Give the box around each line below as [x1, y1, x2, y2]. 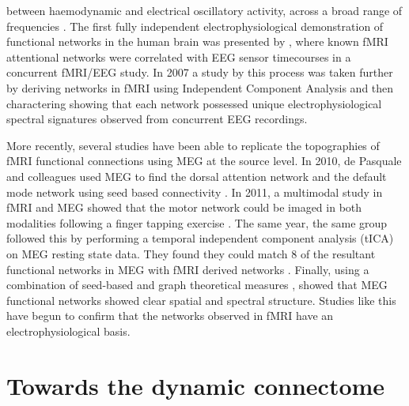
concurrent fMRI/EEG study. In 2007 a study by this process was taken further [6, 64, 393, 81]
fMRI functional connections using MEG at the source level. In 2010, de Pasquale [6, 152, 402, 169]
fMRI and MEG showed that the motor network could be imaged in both [6, 199, 362, 216]
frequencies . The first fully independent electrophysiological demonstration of [6, 17, 384, 34]
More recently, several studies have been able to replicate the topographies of [6, 137, 380, 153]
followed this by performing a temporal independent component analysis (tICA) [6, 230, 394, 246]
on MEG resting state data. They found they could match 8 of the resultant [6, 245, 376, 261]
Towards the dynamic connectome [6, 369, 385, 401]
